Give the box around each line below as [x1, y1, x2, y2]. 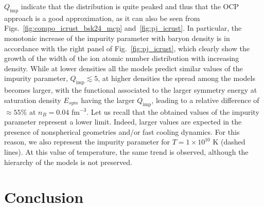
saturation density [4, 94, 61, 105]
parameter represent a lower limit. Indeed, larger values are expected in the [4, 116, 242, 127]
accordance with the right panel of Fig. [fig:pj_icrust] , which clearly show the [4, 43, 250, 53]
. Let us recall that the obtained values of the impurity [86, 106, 259, 117]
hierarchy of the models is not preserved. [4, 156, 132, 167]
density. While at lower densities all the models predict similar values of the [4, 63, 243, 73]
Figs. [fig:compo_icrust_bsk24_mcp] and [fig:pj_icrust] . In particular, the [4, 23, 242, 33]
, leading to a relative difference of [151, 94, 259, 105]
